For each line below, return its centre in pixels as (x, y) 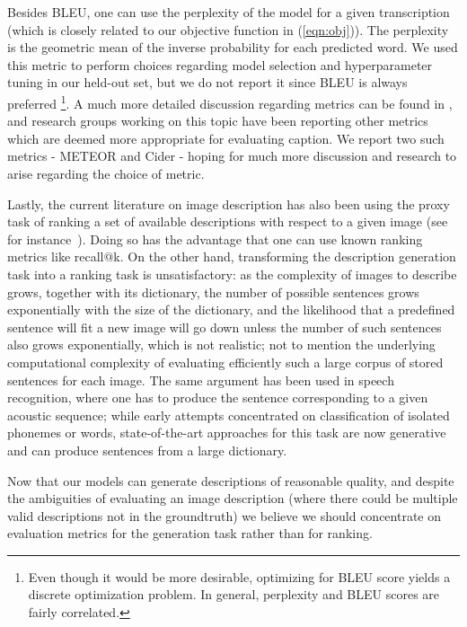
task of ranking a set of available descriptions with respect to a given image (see (228, 221)
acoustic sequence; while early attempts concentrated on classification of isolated (229, 415)
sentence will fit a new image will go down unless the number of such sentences (225, 327)
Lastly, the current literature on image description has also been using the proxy (229, 203)
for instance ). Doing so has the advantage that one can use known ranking (215, 238)
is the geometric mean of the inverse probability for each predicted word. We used (233, 47)
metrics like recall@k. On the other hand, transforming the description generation (232, 256)
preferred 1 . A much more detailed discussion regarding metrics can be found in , (230, 102)
